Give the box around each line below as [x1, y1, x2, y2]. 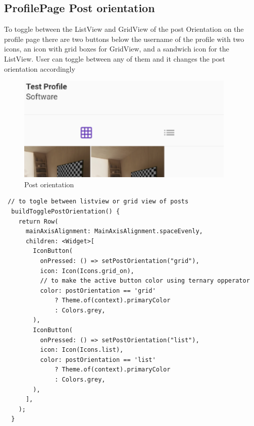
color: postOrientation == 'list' [40, 356, 156, 363]
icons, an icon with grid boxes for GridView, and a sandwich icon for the [4, 43, 229, 54]
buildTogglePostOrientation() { [11, 207, 120, 215]
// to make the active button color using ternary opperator [40, 277, 250, 285]
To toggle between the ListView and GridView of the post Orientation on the [4, 24, 244, 34]
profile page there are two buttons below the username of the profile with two [4, 33, 244, 44]
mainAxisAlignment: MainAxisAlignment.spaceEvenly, [25, 228, 203, 235]
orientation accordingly [4, 63, 75, 74]
